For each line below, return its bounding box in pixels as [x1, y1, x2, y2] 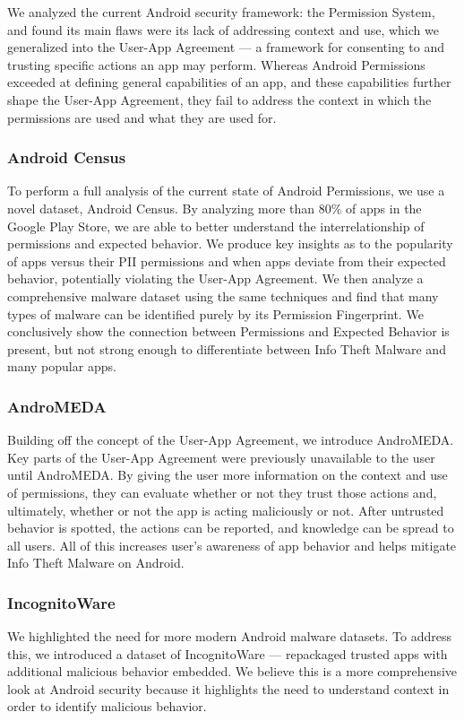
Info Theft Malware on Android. [7, 553, 185, 572]
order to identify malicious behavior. [7, 697, 207, 716]
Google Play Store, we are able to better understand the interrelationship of [7, 216, 425, 235]
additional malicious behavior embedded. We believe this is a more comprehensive [7, 662, 458, 681]
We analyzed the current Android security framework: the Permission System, [7, 3, 435, 21]
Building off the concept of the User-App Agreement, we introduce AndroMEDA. [7, 430, 454, 449]
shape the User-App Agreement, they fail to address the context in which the [7, 90, 432, 109]
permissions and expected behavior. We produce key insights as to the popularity [7, 234, 453, 253]
